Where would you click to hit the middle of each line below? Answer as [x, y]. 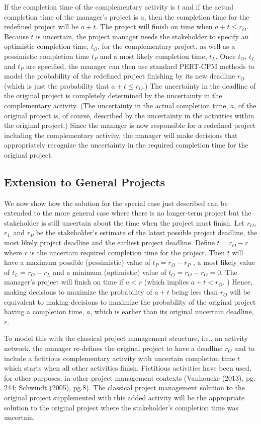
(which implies [166, 282]
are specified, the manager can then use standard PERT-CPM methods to [140, 66]
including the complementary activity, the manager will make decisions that [121, 135]
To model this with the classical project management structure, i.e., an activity [126, 338]
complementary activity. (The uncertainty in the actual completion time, [116, 105]
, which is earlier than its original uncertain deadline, [172, 311]
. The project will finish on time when [154, 26]
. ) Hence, [238, 282]
